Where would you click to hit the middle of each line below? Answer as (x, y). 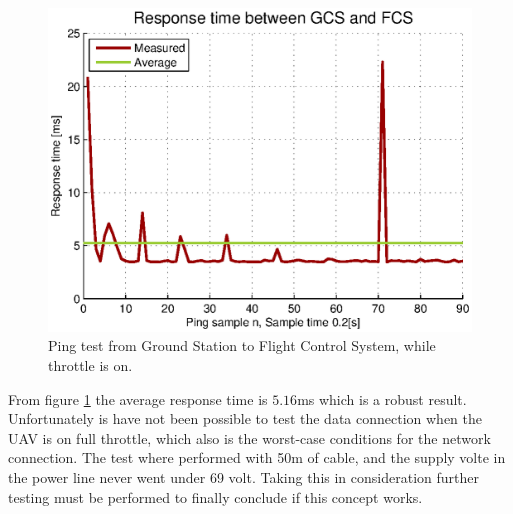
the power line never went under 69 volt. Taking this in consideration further (243, 476)
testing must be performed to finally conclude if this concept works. (215, 496)
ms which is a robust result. (382, 398)
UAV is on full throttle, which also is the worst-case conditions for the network (249, 437)
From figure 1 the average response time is (138, 398)
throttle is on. (90, 364)
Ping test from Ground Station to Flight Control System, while (242, 345)
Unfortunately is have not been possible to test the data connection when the (245, 418)
